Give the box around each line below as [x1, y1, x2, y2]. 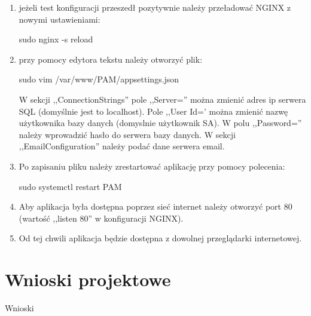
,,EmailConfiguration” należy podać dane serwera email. [19, 140, 225, 152]
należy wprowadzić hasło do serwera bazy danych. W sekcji [19, 128, 236, 140]
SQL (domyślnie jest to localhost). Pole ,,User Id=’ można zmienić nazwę [19, 105, 288, 117]
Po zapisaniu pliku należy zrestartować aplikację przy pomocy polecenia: [19, 159, 285, 172]
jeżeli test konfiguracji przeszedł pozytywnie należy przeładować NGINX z [19, 1, 291, 13]
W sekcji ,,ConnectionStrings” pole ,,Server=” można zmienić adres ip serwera [19, 93, 306, 105]
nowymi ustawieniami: [19, 13, 100, 25]
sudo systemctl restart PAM [19, 180, 122, 192]
